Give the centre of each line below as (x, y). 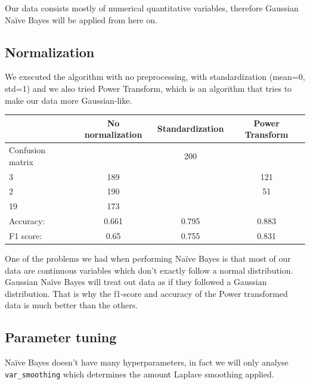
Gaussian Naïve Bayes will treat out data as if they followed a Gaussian (136, 282)
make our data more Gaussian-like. (69, 100)
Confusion (27, 150)
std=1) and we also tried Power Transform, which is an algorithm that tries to (148, 88)
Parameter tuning (61, 337)
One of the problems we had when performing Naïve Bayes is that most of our (148, 258)
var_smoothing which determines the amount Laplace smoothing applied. (139, 374)
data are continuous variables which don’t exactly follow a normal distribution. (149, 270)
